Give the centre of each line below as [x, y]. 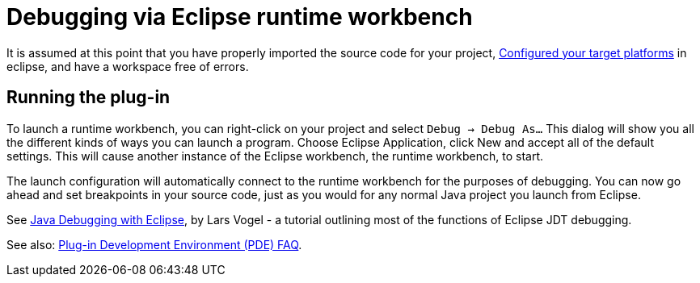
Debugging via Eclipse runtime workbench [240, 17]
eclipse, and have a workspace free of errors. [128, 66]
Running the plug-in [89, 98]
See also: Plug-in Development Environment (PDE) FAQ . [154, 244]
